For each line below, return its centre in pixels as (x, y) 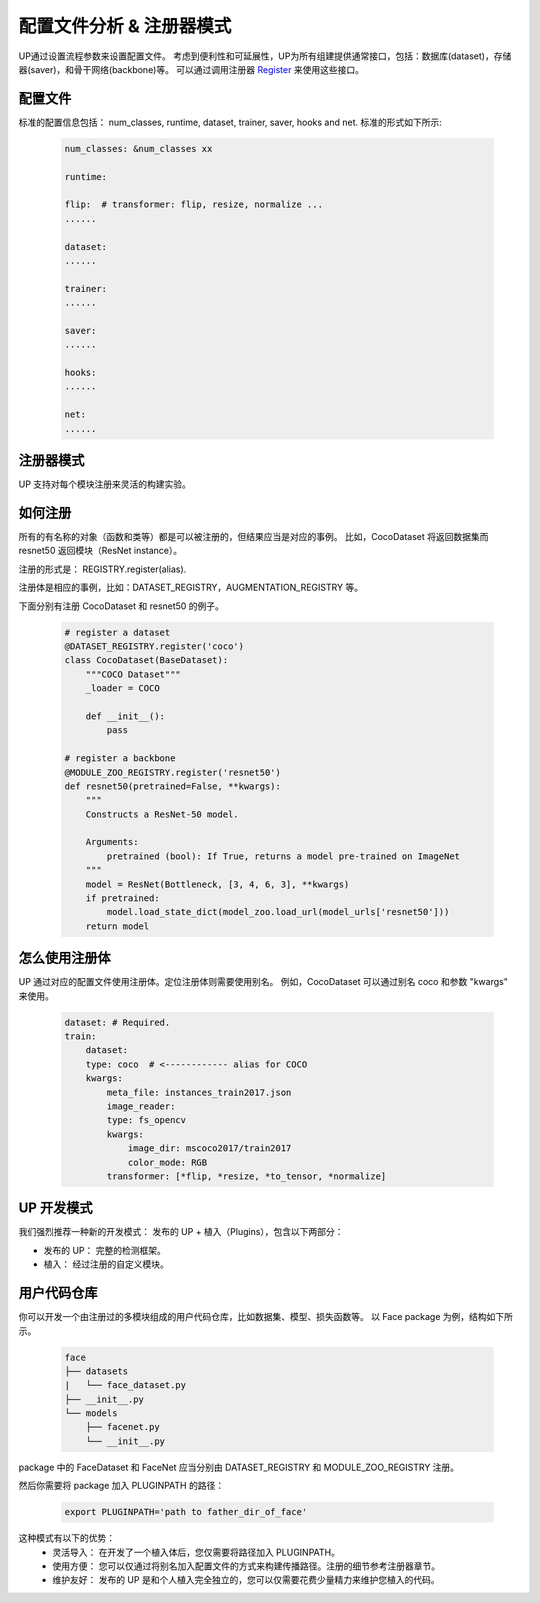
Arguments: (112, 842)
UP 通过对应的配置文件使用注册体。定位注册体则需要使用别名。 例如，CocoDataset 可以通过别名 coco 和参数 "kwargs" (263, 982)
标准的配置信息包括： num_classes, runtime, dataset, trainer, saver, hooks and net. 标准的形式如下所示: (230, 122)
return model (117, 926)
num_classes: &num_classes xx (138, 148)
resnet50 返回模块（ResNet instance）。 (100, 551)
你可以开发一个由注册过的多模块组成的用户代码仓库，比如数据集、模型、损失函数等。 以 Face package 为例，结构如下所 (266, 1317)
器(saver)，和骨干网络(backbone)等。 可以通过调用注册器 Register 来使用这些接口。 (191, 69)
